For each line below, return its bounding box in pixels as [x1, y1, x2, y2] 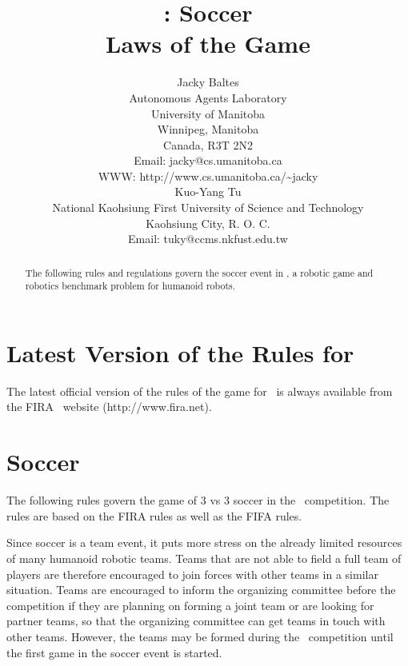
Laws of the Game [106, 27, 310, 60]
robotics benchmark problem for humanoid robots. [25, 279, 236, 293]
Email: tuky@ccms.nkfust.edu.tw [128, 230, 288, 247]
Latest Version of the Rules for [6, 336, 354, 369]
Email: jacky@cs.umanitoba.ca [134, 152, 282, 169]
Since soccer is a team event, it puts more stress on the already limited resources [6, 534, 402, 551]
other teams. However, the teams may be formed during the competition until [6, 628, 394, 644]
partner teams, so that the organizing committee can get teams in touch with [6, 612, 386, 629]
